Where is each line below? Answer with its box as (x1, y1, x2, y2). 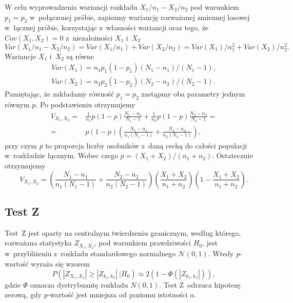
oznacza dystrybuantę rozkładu (30, 279, 128, 290)
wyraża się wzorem (31, 258, 90, 269)
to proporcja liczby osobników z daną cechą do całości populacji (45, 140, 247, 150)
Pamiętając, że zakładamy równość (5, 88, 114, 99)
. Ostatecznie (212, 150, 253, 161)
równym (5, 99, 30, 110)
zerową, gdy (5, 289, 42, 300)
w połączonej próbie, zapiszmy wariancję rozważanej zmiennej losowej (29, 11, 250, 22)
